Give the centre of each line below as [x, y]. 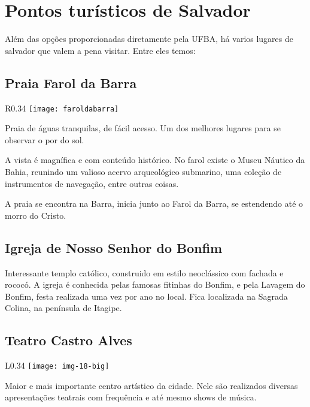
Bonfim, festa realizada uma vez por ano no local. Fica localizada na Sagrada [146, 296]
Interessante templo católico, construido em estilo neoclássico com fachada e [144, 272]
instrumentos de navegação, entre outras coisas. [92, 183]
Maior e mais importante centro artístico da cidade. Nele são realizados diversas [151, 385]
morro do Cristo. [36, 215]
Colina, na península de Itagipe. [63, 308]
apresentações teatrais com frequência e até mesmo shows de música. [131, 397]
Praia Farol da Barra [71, 82]
